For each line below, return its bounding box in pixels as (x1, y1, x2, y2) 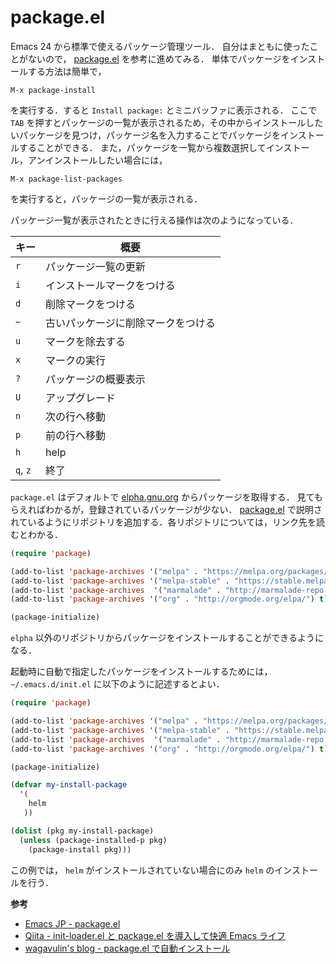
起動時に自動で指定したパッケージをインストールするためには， (10, 666, 273, 678)
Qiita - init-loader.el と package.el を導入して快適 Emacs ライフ (24, 929, 287, 941)
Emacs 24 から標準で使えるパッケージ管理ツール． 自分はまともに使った (10, 40, 310, 52)
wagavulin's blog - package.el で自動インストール (24, 942, 231, 954)
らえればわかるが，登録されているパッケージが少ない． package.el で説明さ (10, 503, 323, 515)
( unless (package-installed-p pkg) (19, 835, 168, 845)
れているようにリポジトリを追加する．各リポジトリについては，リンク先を (10, 516, 317, 528)
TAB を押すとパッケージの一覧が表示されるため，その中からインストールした (10, 116, 324, 128)
